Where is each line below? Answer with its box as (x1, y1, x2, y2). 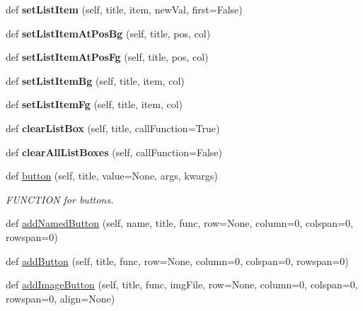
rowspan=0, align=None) (6, 291, 115, 305)
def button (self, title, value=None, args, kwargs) (6, 168, 218, 183)
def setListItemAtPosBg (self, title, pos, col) (6, 25, 211, 40)
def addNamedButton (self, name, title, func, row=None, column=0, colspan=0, (6, 216, 353, 230)
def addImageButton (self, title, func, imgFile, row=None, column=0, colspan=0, (6, 277, 358, 292)
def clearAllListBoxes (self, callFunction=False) (6, 144, 222, 159)
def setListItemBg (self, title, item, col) (6, 73, 185, 88)
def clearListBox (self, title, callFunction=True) (6, 120, 220, 135)
